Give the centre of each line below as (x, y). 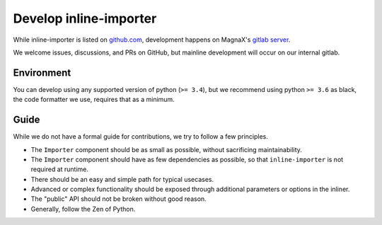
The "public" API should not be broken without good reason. (118, 199)
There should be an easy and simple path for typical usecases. (122, 179)
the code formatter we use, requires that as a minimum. (94, 100)
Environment (42, 73)
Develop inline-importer (85, 18)
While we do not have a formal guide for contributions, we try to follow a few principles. (140, 137)
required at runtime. (59, 169)
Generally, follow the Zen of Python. (83, 209)
